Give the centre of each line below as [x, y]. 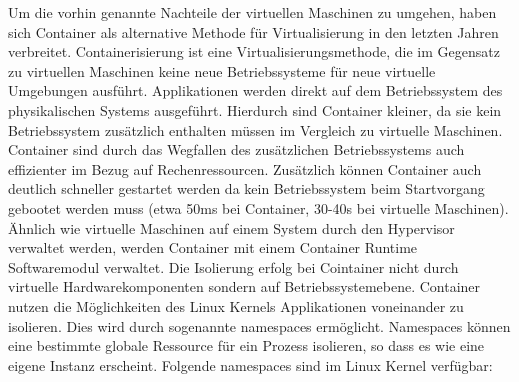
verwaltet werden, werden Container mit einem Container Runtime [213, 247]
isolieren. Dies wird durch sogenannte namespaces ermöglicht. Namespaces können [259, 325]
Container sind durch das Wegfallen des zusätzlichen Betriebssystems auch [236, 149]
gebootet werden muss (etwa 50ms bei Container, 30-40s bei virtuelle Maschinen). [258, 207]
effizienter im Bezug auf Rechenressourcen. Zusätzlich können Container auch [245, 168]
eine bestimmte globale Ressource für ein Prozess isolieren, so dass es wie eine [246, 345]
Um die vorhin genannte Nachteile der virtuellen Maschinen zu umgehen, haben [252, 12]
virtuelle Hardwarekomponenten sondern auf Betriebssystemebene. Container [244, 286]
